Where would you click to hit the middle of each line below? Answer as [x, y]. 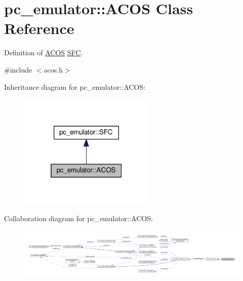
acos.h [53, 69]
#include [18, 69]
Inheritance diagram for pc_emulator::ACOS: [75, 86]
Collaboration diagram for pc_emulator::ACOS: [78, 218]
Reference [39, 28]
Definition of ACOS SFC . [44, 52]
